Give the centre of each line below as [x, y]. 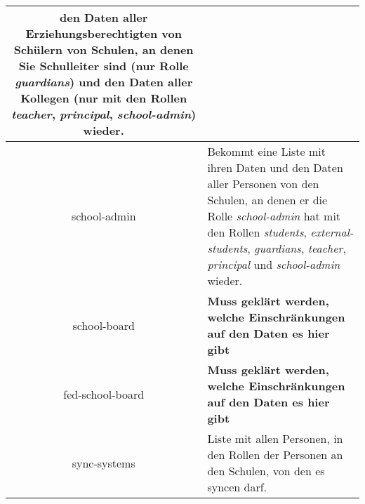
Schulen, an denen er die [267, 200]
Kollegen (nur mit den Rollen [104, 98]
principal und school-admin [274, 264]
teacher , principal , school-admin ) [104, 114]
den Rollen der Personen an [275, 455]
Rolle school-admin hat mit [274, 216]
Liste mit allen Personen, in [275, 438]
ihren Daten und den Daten [275, 167]
